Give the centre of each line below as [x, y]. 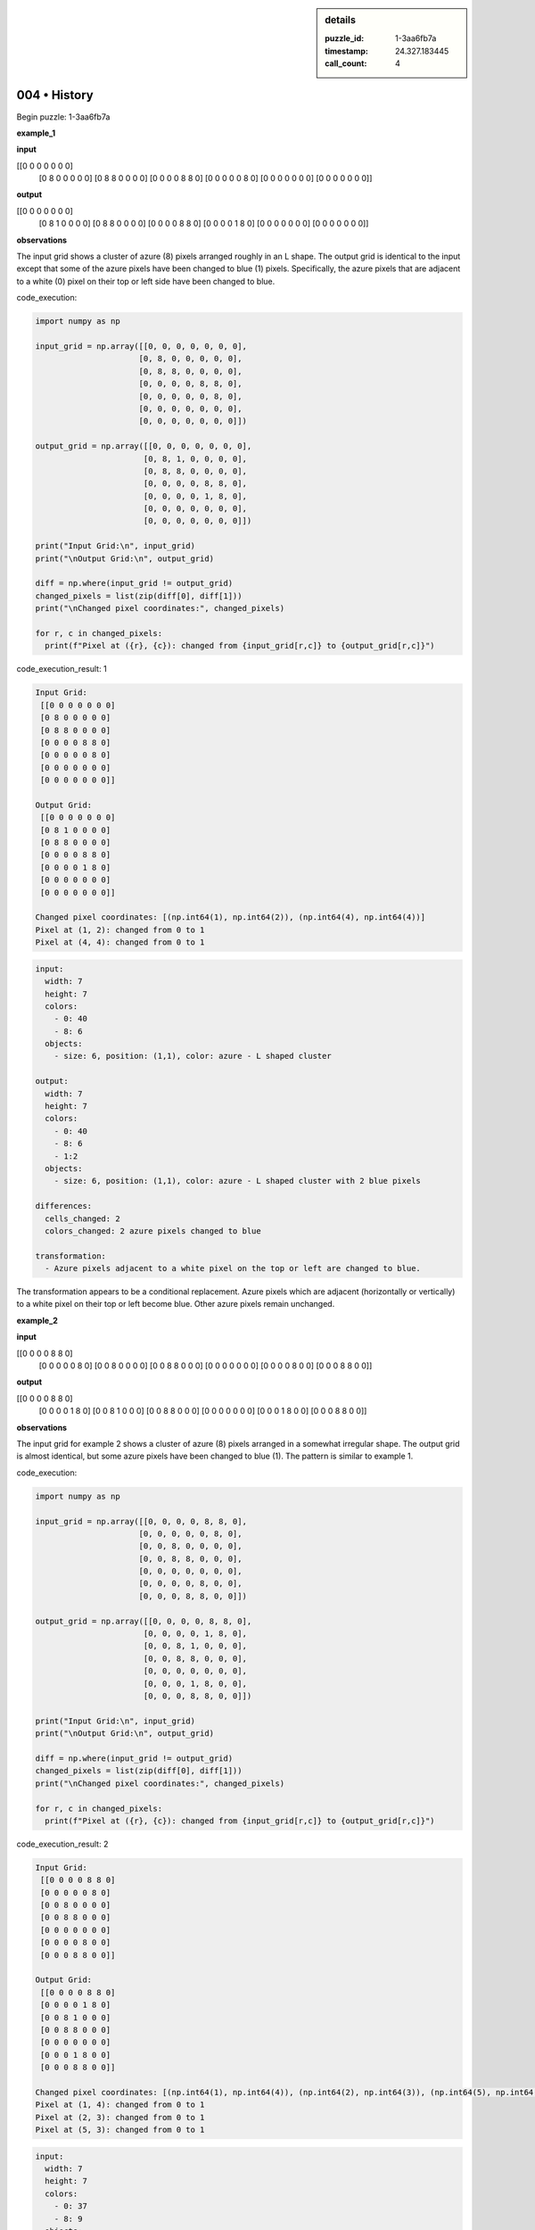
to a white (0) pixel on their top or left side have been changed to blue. [146, 281]
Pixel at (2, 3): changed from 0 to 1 [120, 2117]
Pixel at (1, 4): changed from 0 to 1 [120, 2105]
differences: [64, 1206]
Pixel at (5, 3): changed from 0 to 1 [120, 2130]
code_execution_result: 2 [62, 1844]
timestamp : [347, 51]
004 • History [55, 95]
